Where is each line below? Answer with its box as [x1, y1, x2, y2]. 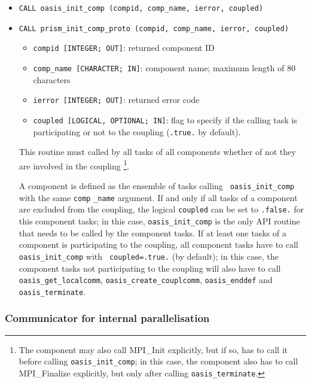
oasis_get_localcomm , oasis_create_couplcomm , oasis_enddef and [19, 273, 273, 286]
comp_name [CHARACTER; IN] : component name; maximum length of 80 [33, 61, 295, 74]
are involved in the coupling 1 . [19, 157, 130, 172]
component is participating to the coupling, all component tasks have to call [19, 238, 298, 251]
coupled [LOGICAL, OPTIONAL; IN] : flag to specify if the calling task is [33, 113, 297, 126]
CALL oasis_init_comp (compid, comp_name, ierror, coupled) [19, 4, 263, 13]
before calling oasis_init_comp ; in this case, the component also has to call [19, 355, 298, 367]
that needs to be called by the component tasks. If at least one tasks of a [19, 226, 286, 239]
